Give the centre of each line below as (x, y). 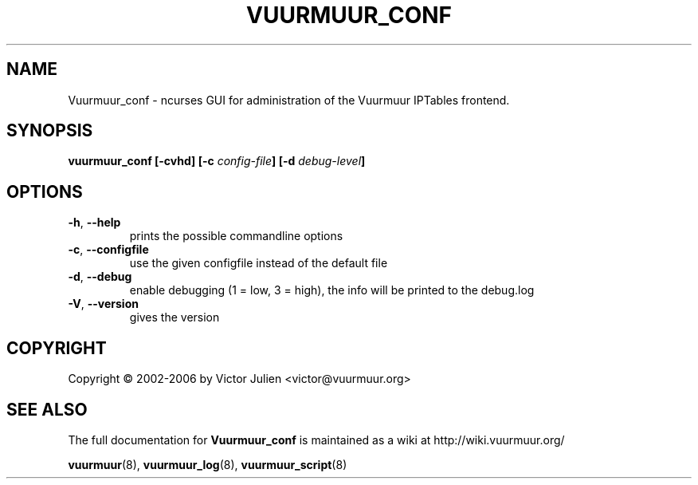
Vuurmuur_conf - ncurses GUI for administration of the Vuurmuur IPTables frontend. (289, 100)
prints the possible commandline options (236, 236)
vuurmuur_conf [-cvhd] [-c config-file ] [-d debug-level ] (217, 161)
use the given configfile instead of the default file (259, 263)
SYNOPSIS (50, 131)
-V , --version (103, 304)
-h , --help (94, 223)
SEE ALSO (47, 409)
